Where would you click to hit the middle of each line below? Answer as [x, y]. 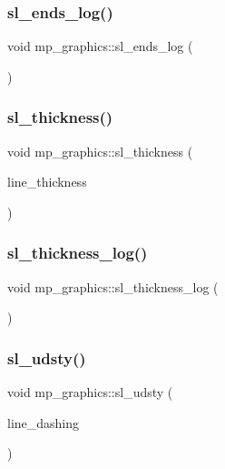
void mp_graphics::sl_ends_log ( [100, 46]
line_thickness [47, 182]
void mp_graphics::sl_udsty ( [90, 392]
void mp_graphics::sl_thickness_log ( [113, 286]
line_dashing [44, 422]
